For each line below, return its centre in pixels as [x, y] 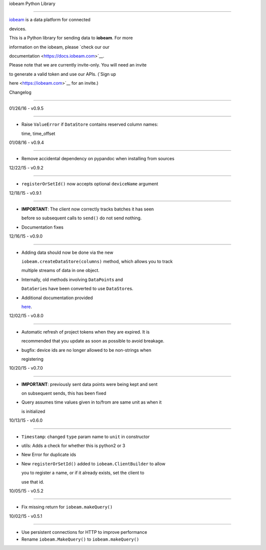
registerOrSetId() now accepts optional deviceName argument [90, 184]
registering [33, 359]
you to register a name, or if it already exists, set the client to [83, 473]
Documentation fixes [43, 227]
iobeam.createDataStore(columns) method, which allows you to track [97, 261]
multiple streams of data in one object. [60, 271]
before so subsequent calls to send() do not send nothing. [82, 218]
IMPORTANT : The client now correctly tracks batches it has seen [88, 209]
